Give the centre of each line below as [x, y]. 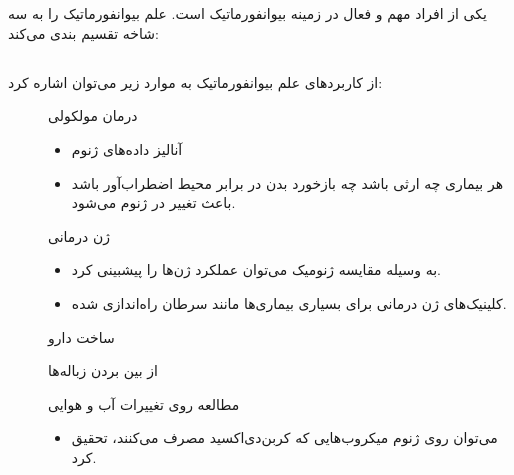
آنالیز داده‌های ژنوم [127, 148]
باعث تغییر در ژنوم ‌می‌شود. [153, 202]
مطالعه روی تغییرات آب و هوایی [144, 403]
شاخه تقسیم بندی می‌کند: [83, 32]
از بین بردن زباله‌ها [103, 370]
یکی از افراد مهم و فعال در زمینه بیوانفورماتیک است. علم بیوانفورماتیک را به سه [247, 13]
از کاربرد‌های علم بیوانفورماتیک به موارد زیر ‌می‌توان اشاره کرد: [195, 81]
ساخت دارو [81, 336]
